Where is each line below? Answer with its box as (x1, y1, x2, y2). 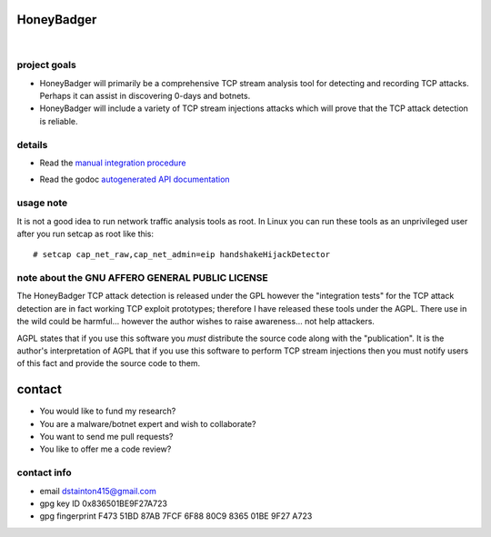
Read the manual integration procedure (39, 157, 186, 168)
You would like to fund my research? (39, 405, 176, 417)
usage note (16, 196, 68, 209)
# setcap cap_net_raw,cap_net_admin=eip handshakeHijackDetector (33, 250, 331, 260)
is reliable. (39, 115, 78, 126)
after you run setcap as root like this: (16, 228, 155, 239)
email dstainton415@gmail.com (39, 485, 156, 496)
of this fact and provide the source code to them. (16, 358, 201, 369)
